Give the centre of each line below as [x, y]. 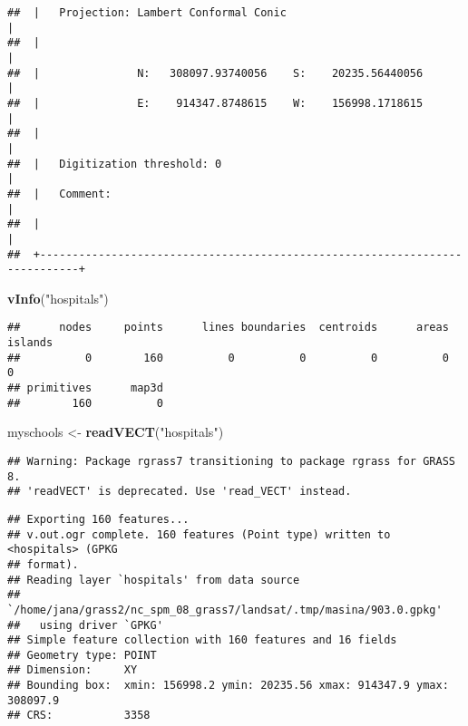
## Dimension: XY [73, 670]
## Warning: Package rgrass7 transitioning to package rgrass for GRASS [231, 461]
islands [30, 343]
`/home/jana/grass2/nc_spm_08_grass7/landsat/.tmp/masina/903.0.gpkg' [225, 610]
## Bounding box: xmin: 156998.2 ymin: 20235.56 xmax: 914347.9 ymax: [228, 686]
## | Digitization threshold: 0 [115, 164]
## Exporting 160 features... [98, 519]
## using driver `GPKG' [85, 625]
